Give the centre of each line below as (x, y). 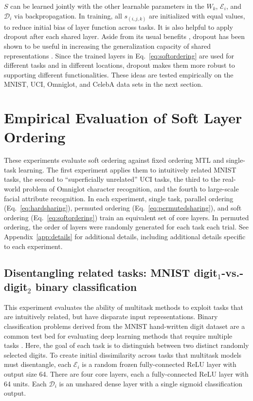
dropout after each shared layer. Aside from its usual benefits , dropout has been (124, 36)
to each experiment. (33, 246)
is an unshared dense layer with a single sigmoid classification (151, 383)
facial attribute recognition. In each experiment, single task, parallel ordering (119, 198)
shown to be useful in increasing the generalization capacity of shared (108, 46)
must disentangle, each (38, 364)
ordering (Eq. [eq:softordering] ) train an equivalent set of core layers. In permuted (126, 217)
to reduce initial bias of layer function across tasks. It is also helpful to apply (118, 27)
